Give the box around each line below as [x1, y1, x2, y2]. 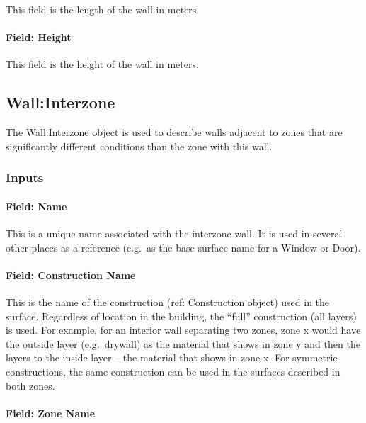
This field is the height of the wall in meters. [6, 57, 199, 72]
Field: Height [6, 30, 72, 45]
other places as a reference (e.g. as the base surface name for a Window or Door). [6, 239, 361, 254]
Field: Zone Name [6, 405, 96, 420]
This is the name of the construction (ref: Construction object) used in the [6, 295, 330, 309]
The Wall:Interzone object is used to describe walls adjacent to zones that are [6, 125, 343, 140]
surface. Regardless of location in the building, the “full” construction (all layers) [6, 308, 357, 323]
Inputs [6, 169, 44, 186]
